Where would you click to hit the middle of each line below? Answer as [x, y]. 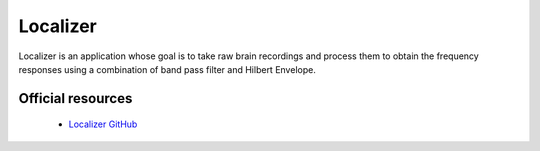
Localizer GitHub [103, 124]
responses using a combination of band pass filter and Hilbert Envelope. [167, 69]
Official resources [75, 98]
